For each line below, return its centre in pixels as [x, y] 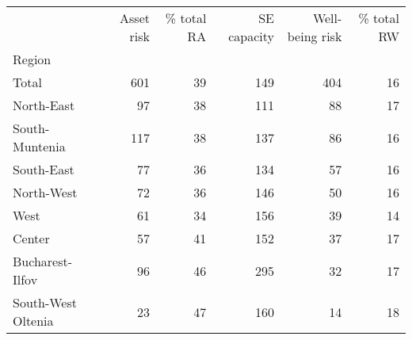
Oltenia [33, 321]
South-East [44, 169]
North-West [45, 192]
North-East [44, 105]
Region [32, 59]
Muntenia [39, 146]
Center [31, 238]
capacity [251, 36]
